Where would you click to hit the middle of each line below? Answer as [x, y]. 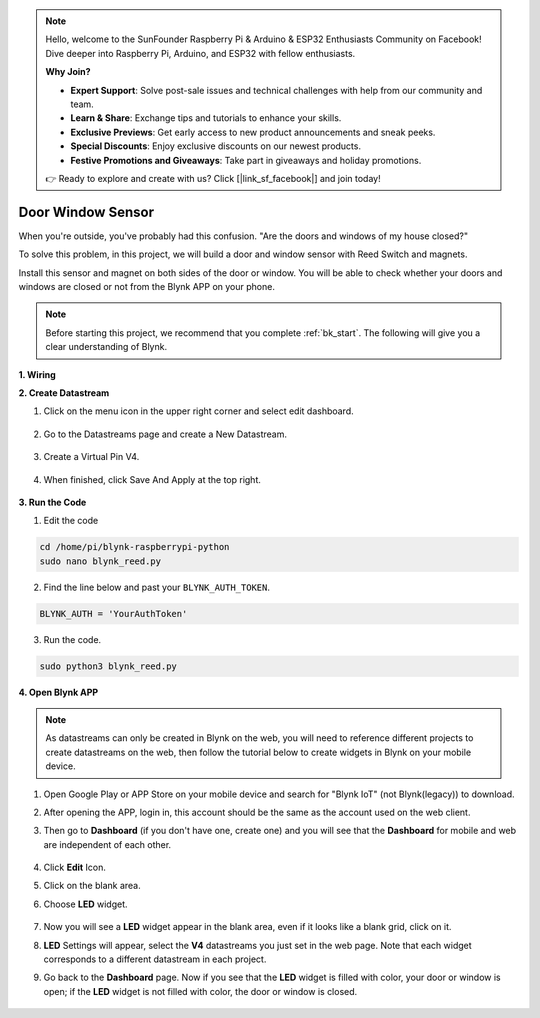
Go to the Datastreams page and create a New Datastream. [165, 434]
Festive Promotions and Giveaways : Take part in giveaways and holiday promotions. [246, 160]
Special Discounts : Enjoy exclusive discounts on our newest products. [216, 146]
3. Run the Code [52, 502]
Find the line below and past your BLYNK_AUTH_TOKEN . [156, 587]
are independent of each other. [107, 844]
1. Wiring [37, 374]
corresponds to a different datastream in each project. [155, 959]
